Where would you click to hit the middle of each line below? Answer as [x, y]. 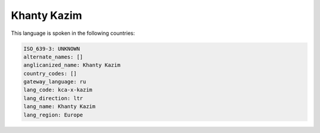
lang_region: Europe [53, 115]
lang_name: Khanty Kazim [60, 107]
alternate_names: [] [53, 57]
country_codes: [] [50, 73]
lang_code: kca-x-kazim [58, 90]
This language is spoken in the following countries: [73, 33]
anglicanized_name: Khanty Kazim [72, 65]
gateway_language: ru [55, 82]
